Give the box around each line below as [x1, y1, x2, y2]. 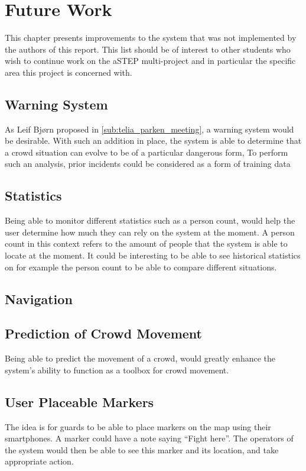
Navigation [5, 289, 73, 308]
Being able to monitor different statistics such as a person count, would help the [5, 214, 295, 227]
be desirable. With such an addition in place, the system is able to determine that [5, 134, 302, 147]
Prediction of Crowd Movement [5, 324, 203, 343]
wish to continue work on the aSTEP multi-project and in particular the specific [5, 54, 296, 67]
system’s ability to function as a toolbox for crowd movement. [5, 363, 229, 376]
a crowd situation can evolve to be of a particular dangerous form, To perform [5, 146, 288, 158]
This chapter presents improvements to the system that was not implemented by [5, 31, 297, 44]
